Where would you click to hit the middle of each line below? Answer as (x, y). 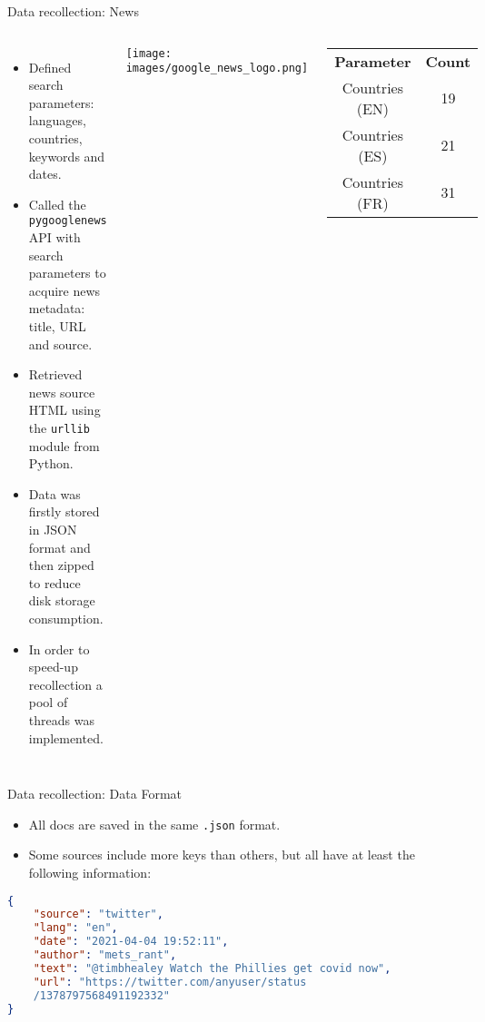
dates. (45, 174)
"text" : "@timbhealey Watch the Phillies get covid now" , (212, 968)
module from (64, 445)
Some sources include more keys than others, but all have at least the (222, 855)
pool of (48, 702)
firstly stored (64, 511)
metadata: (57, 308)
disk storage (62, 600)
